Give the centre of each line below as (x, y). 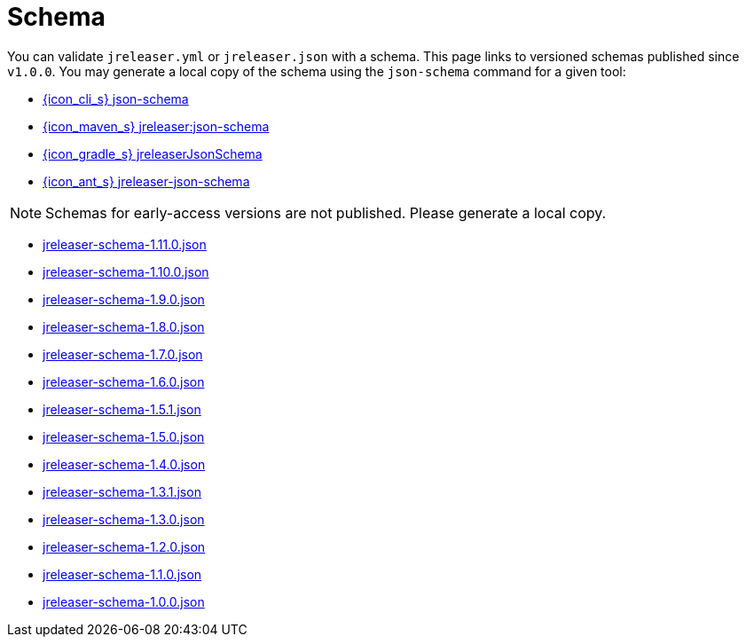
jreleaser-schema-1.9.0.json (124, 299)
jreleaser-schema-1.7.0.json (123, 354)
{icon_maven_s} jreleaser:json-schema (156, 126)
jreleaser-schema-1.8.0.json (124, 326)
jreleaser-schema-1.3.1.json (122, 491)
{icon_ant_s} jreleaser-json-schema (146, 181)
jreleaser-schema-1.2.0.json (124, 546)
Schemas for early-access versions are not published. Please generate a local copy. (326, 212)
